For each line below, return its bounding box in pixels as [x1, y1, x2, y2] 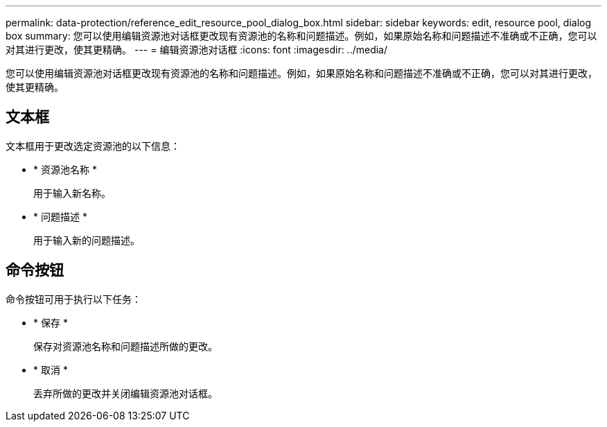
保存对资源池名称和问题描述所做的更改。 [33, 340, 218, 352]
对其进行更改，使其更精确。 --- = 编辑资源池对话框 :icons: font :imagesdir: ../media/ [6, 44, 388, 55]
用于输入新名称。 [33, 186, 111, 199]
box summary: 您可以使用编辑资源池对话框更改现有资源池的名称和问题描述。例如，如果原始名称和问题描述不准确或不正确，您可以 [6, 30, 597, 42]
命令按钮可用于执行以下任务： [6, 293, 141, 305]
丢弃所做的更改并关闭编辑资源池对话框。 [33, 387, 218, 399]
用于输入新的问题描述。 [33, 234, 140, 246]
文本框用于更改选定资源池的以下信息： [6, 139, 180, 152]
